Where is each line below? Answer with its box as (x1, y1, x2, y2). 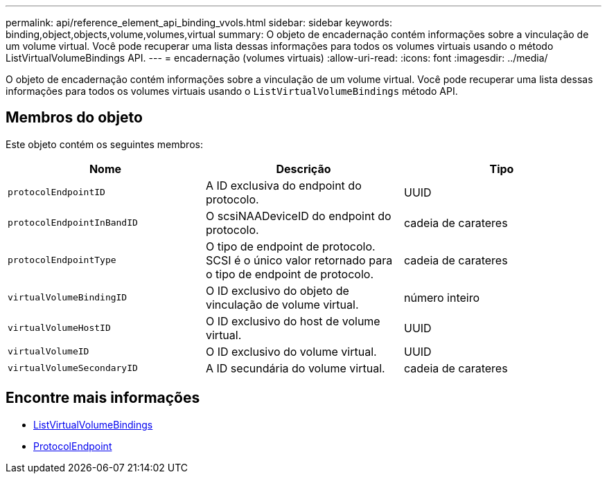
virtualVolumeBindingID (8, 292, 127, 303)
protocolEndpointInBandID (8, 217, 138, 228)
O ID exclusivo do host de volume (205, 314, 380, 328)
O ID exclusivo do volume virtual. (205, 344, 377, 359)
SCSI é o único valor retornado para (205, 253, 393, 267)
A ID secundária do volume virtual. (205, 361, 385, 375)
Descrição (276, 161, 331, 176)
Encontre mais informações (6, 389, 200, 407)
